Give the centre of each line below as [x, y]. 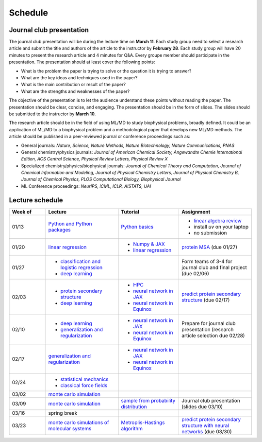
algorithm [132, 428]
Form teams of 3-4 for [207, 261]
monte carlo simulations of [79, 422]
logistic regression [82, 267]
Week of [22, 212]
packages [60, 230]
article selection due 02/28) [213, 336]
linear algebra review [218, 220]
